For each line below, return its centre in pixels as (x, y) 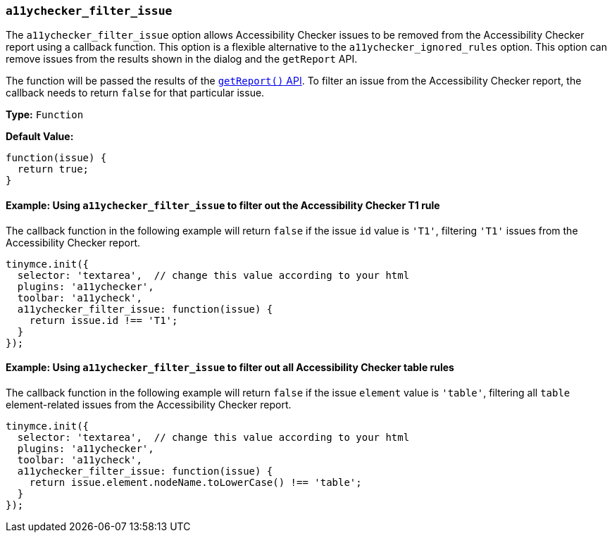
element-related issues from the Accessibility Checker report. (149, 404)
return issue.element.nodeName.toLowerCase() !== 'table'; (195, 482)
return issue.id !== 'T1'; (104, 320)
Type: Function (45, 115)
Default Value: (40, 137)
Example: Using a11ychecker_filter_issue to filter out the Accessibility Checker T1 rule (223, 205)
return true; (53, 169)
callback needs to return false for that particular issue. (135, 93)
